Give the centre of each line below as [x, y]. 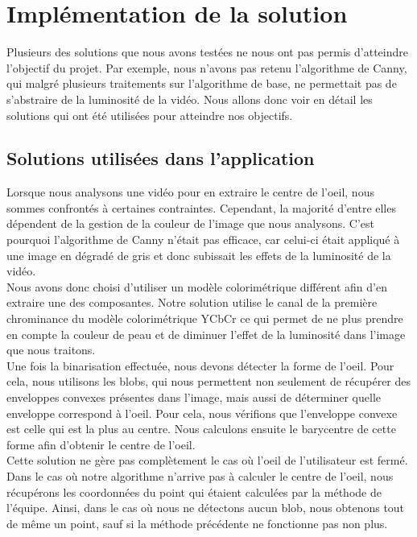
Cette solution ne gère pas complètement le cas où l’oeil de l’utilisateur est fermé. [207, 460]
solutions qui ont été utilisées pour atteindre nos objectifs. [150, 115]
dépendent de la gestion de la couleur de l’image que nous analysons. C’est [190, 223]
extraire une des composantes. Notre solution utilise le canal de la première [192, 302]
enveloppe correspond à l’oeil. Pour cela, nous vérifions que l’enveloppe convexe [202, 413]
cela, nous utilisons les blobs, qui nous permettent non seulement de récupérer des [209, 381]
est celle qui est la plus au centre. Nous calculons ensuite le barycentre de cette [201, 429]
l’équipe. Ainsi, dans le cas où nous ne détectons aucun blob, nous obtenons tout [206, 508]
